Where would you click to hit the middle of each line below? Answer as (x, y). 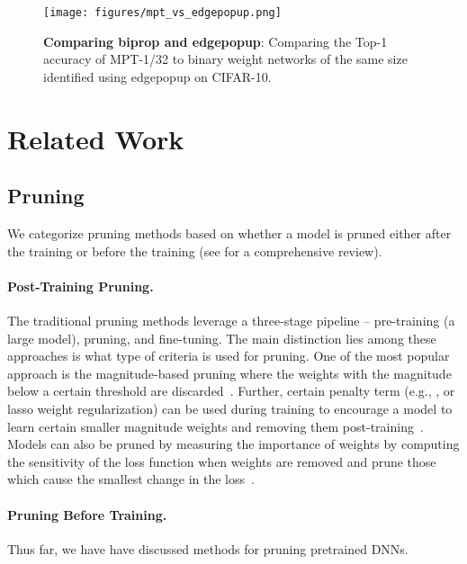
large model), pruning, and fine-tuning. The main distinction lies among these (222, 338)
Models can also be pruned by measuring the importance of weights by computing (233, 444)
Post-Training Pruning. (81, 286)
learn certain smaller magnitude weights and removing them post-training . (216, 426)
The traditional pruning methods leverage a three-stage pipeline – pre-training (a (231, 320)
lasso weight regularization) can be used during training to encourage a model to (230, 408)
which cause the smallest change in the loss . (131, 479)
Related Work (96, 138)
